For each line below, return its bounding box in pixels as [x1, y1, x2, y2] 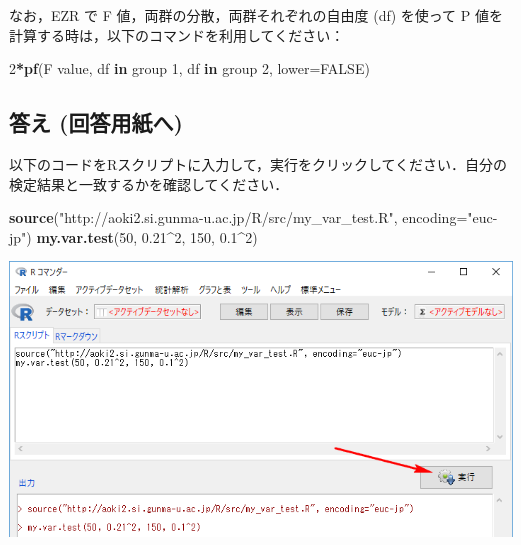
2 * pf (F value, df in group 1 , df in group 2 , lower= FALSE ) [9, 58, 370, 79]
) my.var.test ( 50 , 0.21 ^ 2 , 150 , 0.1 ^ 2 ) [26, 226, 258, 247]
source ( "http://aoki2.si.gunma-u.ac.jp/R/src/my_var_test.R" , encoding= [9, 207, 468, 228]
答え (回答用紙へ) [9, 107, 183, 138]
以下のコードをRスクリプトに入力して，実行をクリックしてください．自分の [9, 153, 508, 174]
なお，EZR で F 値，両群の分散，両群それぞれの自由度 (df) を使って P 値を [9, 5, 503, 25]
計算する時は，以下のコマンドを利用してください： [9, 24, 345, 45]
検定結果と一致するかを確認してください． [9, 173, 289, 194]
